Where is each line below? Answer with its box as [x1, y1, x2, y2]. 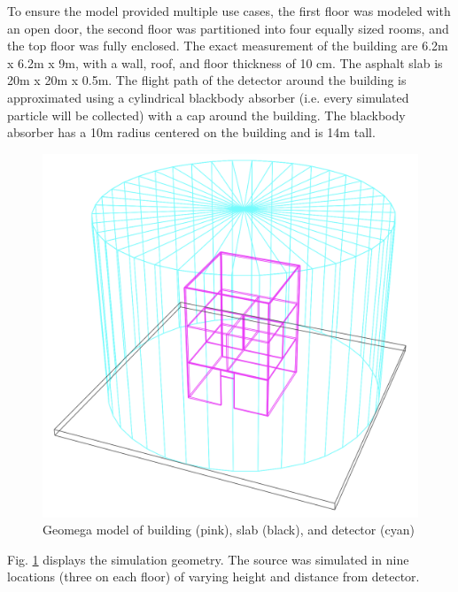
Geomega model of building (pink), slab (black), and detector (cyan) [43, 520, 415, 539]
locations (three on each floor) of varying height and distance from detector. [7, 567, 420, 586]
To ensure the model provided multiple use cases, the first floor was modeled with [7, 2, 451, 19]
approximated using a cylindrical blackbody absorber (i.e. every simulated [7, 88, 409, 106]
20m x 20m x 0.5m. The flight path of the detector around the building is [7, 71, 407, 89]
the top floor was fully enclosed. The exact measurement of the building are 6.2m [7, 36, 448, 55]
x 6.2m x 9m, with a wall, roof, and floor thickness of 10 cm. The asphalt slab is [7, 53, 443, 72]
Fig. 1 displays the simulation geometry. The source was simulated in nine [7, 550, 409, 568]
